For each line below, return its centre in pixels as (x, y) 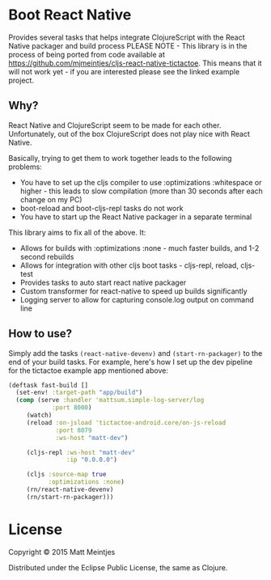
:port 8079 (74, 430)
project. (21, 80)
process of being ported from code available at (87, 54)
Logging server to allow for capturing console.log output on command (137, 299)
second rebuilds (47, 256)
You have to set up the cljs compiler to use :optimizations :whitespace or (141, 182)
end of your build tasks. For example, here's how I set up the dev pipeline (131, 362)
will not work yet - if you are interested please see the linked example (124, 71)
